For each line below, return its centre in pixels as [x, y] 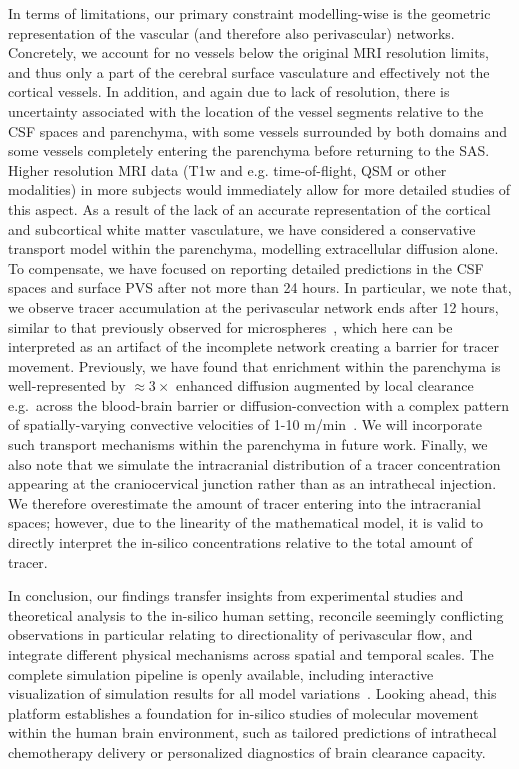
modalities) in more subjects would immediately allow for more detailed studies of [259, 189]
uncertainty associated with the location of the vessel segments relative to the [246, 110]
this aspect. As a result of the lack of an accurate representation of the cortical [249, 208]
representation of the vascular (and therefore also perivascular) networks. [231, 32]
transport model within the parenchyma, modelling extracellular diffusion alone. [253, 248]
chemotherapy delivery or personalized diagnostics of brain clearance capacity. [247, 751]
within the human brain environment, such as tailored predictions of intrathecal [252, 732]
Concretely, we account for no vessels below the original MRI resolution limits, [248, 52]
